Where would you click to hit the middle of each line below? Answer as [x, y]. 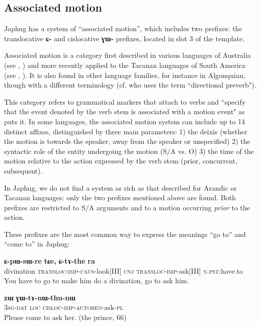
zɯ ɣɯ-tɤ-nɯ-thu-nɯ [40, 297]
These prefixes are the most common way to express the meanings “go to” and [125, 234]
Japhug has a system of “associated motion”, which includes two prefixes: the [123, 28]
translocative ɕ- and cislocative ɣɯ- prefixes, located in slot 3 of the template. [124, 38]
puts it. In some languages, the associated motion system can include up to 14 [125, 121]
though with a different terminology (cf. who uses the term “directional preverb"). [130, 85]
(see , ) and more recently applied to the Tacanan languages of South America [125, 65]
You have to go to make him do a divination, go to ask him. [97, 280]
